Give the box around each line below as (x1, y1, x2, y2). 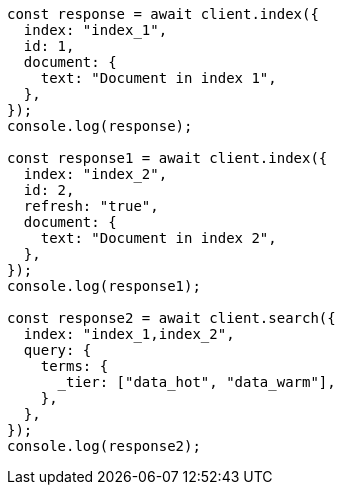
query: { (23, 342, 92, 358)
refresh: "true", (23, 198, 159, 214)
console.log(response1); (7, 278, 201, 294)
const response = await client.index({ (7, 6, 319, 22)
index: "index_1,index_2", (23, 326, 235, 342)
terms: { (40, 358, 109, 374)
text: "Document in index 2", (40, 230, 277, 246)
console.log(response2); (7, 438, 201, 454)
